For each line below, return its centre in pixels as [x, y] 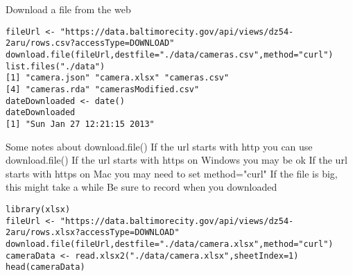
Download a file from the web [68, 9]
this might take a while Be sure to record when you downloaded [141, 187]
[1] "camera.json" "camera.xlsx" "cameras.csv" [118, 78]
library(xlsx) [38, 209]
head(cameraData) [45, 267]
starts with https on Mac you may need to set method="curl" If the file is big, [172, 173]
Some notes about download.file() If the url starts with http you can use [159, 146]
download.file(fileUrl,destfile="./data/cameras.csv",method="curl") [170, 54]
